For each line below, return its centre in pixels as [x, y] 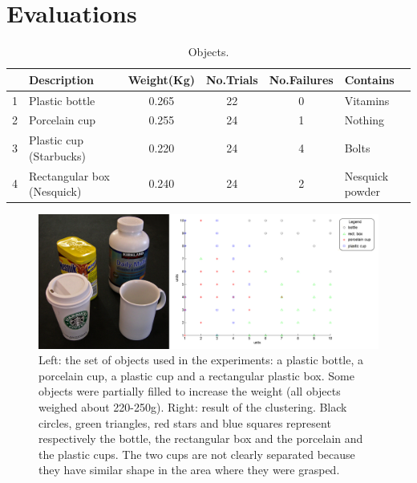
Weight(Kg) [161, 79]
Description [62, 79]
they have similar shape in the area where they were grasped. [189, 470]
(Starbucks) [57, 155]
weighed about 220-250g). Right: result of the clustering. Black [193, 407]
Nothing [364, 120]
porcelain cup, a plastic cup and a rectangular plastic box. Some [196, 375]
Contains [369, 79]
